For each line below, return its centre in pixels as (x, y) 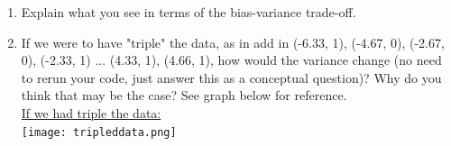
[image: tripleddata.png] (99, 132)
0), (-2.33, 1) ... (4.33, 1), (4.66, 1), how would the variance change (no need (231, 60)
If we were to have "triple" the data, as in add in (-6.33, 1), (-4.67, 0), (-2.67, (233, 42)
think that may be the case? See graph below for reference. (184, 95)
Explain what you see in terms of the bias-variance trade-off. (189, 12)
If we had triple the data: (91, 112)
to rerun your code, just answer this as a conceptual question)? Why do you (231, 77)
